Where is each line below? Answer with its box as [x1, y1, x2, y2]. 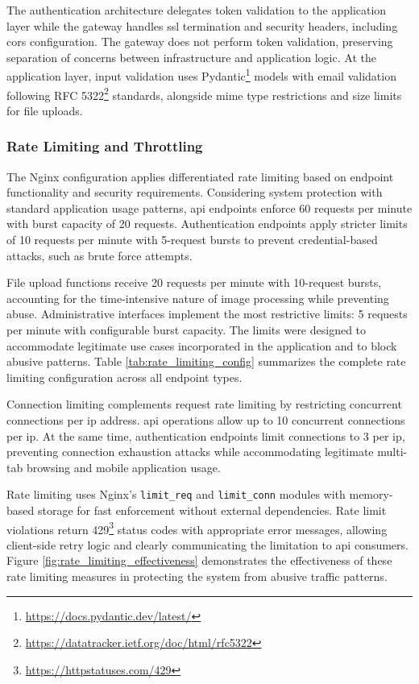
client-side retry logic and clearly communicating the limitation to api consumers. [6, 536, 409, 553]
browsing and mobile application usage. [26, 458, 221, 475]
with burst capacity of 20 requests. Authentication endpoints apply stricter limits [6, 215, 408, 232]
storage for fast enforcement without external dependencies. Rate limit [37, 502, 387, 519]
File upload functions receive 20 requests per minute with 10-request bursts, [6, 274, 382, 291]
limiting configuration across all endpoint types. [6, 368, 243, 385]
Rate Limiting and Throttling [6, 136, 203, 156]
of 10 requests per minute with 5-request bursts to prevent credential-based [6, 231, 378, 248]
